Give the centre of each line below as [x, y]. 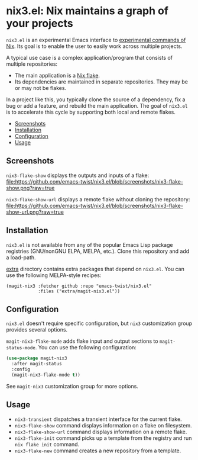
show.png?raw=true [30, 188]
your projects [40, 23]
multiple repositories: [32, 64]
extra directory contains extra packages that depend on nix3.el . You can [95, 269]
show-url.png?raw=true [35, 212]
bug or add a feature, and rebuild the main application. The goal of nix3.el [97, 105]
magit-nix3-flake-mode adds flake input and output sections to [82, 341]
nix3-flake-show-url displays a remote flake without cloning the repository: [98, 199]
